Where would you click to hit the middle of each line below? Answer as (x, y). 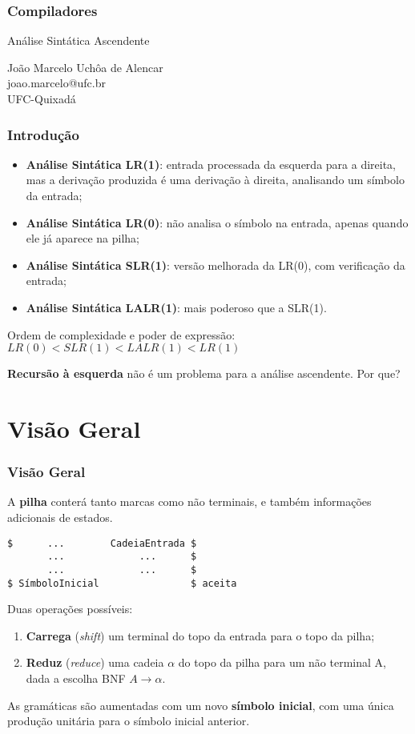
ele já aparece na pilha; (83, 238)
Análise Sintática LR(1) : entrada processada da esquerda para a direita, (211, 164)
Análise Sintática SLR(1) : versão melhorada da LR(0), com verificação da (216, 265)
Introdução (43, 134)
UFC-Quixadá (42, 98)
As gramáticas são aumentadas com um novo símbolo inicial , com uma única (201, 705)
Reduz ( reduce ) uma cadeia (95, 662)
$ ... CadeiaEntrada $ (102, 543)
